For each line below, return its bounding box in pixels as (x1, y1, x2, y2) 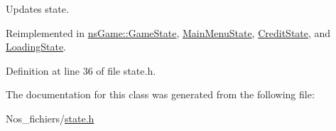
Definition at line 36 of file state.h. (6, 63, 156, 78)
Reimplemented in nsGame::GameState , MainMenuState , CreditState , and (6, 25, 331, 40)
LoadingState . (6, 39, 67, 54)
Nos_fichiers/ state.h (6, 110, 94, 125)
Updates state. (6, 1, 69, 16)
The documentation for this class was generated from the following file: (6, 87, 315, 102)
